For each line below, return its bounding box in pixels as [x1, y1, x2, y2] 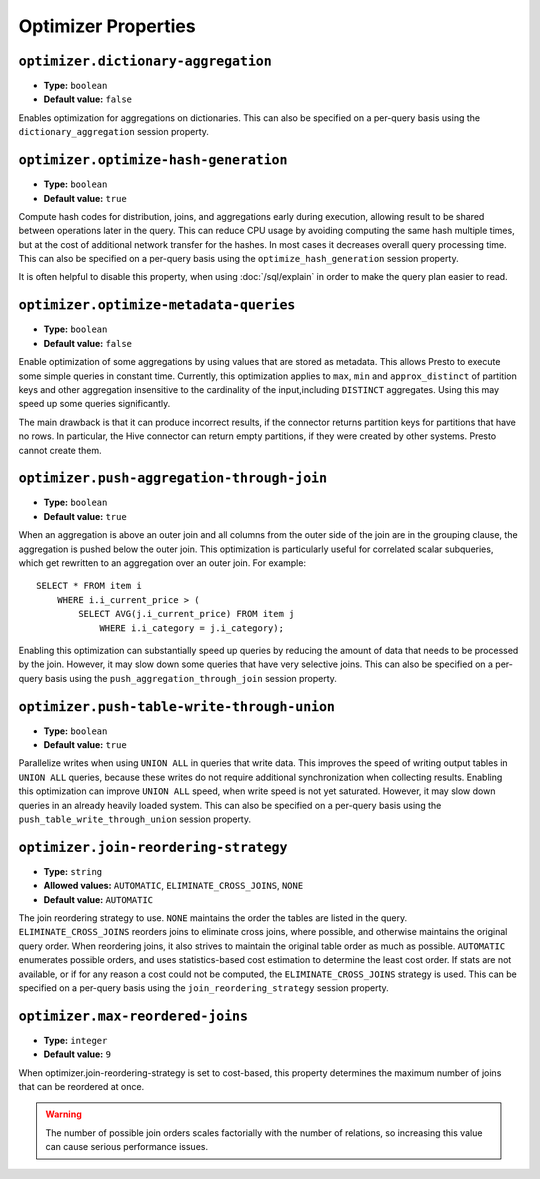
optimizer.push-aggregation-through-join [18, 470, 328, 487]
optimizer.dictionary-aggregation [18, 53, 272, 69]
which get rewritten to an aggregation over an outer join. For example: [18, 556, 307, 569]
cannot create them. [18, 444, 102, 456]
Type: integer [43, 1034, 108, 1046]
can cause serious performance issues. [45, 1141, 209, 1153]
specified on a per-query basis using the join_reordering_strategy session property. [18, 982, 389, 994]
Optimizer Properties [18, 15, 196, 37]
